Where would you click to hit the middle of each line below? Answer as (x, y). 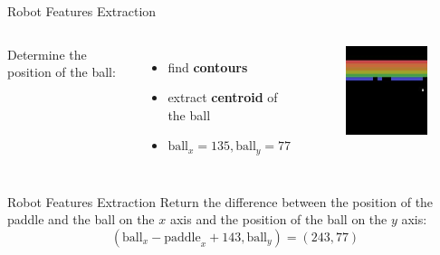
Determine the (47, 54)
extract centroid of (223, 97)
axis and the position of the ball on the (278, 219)
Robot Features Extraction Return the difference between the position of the (220, 201)
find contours (208, 66)
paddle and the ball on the (81, 219)
